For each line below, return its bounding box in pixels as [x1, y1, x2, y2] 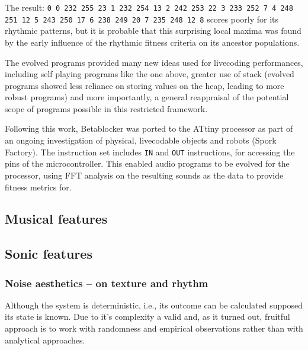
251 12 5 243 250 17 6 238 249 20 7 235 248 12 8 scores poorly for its [5, 12, 279, 25]
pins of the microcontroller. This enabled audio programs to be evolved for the [5, 157, 290, 170]
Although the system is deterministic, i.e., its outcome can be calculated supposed [5, 298, 303, 311]
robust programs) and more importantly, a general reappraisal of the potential [5, 91, 289, 103]
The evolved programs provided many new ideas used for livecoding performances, [5, 56, 303, 68]
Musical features [5, 209, 108, 228]
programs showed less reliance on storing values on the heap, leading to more [5, 79, 284, 91]
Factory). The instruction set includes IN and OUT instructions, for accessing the [5, 145, 295, 158]
